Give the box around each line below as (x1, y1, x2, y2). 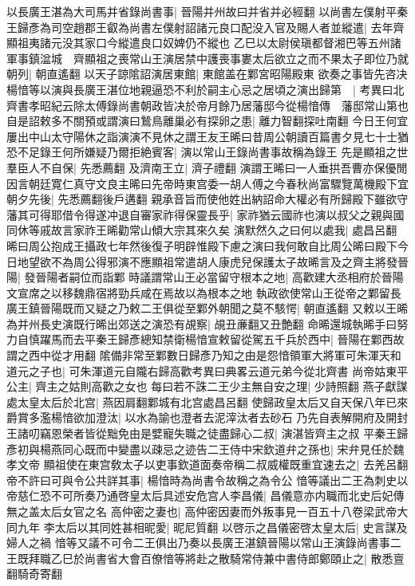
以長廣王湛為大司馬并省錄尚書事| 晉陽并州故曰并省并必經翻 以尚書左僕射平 (6, 3, 397, 19)
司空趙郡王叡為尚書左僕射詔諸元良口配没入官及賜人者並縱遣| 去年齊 (50, 18, 405, 35)
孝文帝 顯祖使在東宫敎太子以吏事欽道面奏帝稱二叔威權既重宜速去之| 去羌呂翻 (6, 456, 409, 473)
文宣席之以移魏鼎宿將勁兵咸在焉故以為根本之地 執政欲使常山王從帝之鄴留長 (6, 284, 401, 301)
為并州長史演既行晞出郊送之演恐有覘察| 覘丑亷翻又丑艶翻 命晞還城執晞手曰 (6, 315, 397, 332)
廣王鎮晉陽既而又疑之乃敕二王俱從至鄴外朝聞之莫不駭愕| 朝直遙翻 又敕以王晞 (6, 300, 409, 317)
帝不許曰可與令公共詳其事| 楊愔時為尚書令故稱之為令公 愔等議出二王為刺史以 (6, 471, 409, 488)
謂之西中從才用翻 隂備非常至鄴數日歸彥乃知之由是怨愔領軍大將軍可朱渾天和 (6, 347, 401, 364)
